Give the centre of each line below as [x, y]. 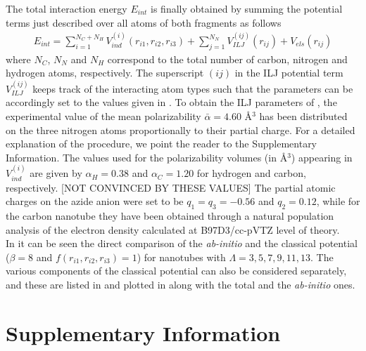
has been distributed [303, 116]
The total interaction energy [67, 8]
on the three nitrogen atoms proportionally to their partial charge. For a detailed [181, 130]
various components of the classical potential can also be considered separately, [176, 271]
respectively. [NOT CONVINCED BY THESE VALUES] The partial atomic [171, 187]
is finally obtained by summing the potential [247, 8]
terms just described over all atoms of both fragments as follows [144, 22]
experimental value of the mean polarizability [103, 116]
